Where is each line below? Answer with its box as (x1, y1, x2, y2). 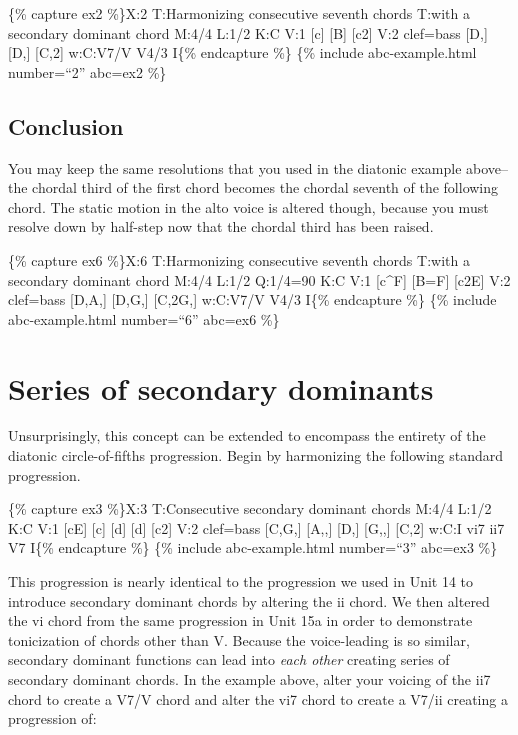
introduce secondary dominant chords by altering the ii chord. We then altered (8, 590, 490, 611)
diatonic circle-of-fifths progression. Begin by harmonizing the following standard (8, 445, 504, 466)
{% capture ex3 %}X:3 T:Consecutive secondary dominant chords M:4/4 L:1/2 (8, 498, 492, 519)
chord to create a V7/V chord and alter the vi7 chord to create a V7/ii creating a (8, 688, 508, 709)
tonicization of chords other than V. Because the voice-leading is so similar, (8, 629, 470, 650)
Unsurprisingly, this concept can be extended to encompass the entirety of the (8, 425, 486, 446)
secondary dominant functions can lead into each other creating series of (8, 649, 450, 670)
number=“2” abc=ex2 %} (8, 61, 167, 82)
